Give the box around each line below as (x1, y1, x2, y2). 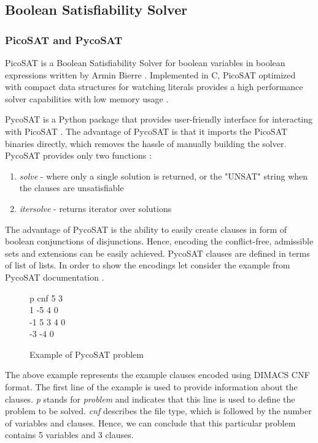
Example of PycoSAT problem (29, 347, 144, 360)
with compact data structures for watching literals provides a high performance (5, 80, 303, 93)
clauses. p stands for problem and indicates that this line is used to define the (5, 392, 295, 405)
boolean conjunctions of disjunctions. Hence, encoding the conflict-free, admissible (5, 235, 314, 248)
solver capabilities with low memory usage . (5, 92, 169, 105)
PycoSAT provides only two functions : (5, 149, 152, 162)
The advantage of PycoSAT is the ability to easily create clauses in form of (5, 222, 287, 235)
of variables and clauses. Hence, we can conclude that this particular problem (5, 416, 296, 429)
